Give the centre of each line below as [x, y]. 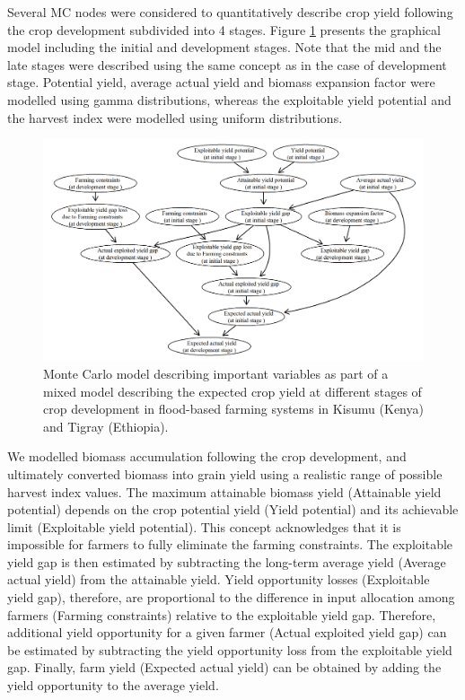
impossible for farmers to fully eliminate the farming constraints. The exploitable [230, 544]
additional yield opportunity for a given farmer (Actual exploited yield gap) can [227, 632]
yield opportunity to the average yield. [113, 685]
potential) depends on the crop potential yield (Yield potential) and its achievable [233, 509]
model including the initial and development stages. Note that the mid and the [224, 47]
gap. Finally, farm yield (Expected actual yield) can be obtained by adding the [224, 667]
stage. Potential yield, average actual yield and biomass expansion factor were [221, 82]
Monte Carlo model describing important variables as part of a [216, 373]
